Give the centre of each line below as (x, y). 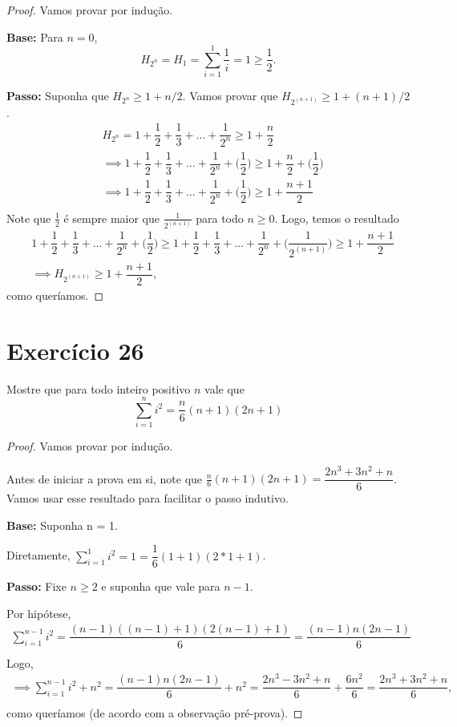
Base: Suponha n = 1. (63, 525)
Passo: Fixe (36, 586)
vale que (224, 388)
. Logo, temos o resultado (337, 218)
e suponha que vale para (161, 586)
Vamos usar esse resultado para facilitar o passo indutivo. (148, 498)
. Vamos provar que (230, 96)
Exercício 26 (75, 350)
